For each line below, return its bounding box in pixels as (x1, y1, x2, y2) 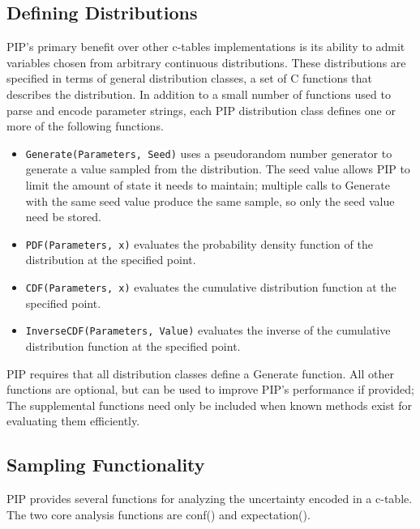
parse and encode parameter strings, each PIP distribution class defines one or (6, 101, 396, 118)
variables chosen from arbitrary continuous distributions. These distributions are (6, 53, 406, 70)
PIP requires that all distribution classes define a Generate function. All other (6, 365, 394, 382)
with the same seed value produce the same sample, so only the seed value (25, 192, 395, 209)
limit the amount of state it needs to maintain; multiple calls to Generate (25, 177, 390, 194)
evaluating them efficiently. (6, 412, 140, 429)
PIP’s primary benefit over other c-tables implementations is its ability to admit (6, 38, 405, 55)
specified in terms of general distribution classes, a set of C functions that (6, 70, 373, 87)
